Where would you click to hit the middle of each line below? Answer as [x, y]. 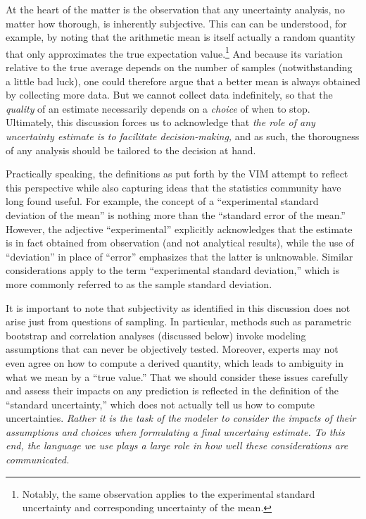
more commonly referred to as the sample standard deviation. [139, 283]
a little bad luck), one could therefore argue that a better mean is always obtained [183, 81]
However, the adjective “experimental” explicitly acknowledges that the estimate [179, 229]
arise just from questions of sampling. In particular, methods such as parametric [179, 321]
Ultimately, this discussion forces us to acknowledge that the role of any [160, 122]
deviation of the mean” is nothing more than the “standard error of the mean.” [176, 214]
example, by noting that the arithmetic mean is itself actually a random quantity [181, 37]
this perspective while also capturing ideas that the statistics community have [173, 187]
